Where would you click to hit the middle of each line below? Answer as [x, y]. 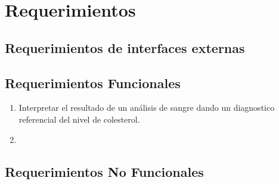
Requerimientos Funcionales [93, 82]
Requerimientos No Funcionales [104, 171]
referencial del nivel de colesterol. [79, 119]
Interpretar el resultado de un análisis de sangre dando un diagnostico [147, 107]
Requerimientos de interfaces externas [125, 47]
